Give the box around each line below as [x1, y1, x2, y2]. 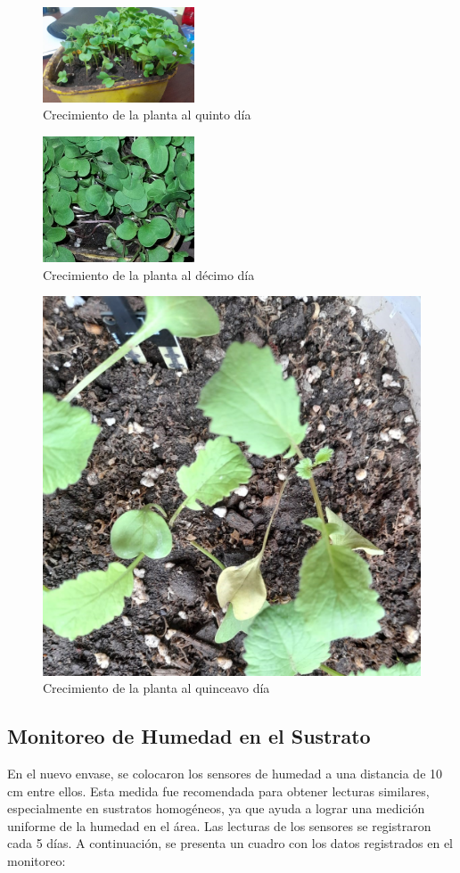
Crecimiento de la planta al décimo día [43, 265, 255, 284]
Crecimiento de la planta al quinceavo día [43, 679, 270, 697]
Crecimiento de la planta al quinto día [43, 105, 251, 124]
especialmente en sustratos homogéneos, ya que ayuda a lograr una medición [7, 799, 425, 818]
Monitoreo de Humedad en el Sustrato [7, 722, 371, 750]
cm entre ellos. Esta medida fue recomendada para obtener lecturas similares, [7, 781, 430, 800]
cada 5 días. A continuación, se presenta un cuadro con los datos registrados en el [7, 834, 453, 852]
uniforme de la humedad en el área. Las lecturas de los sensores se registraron [7, 816, 431, 835]
